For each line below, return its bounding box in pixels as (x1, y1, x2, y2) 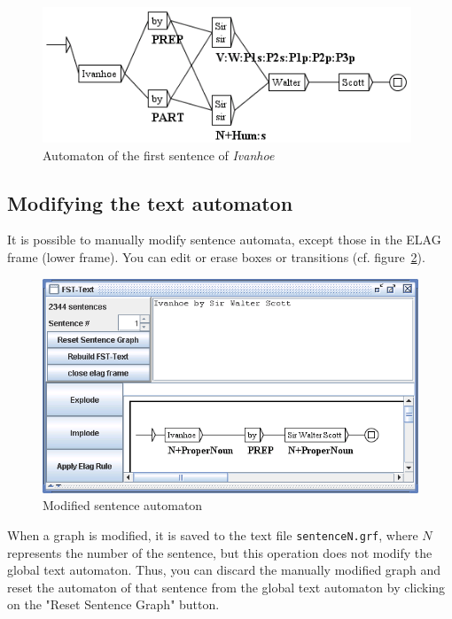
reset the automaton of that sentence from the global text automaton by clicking (7, 577, 446, 596)
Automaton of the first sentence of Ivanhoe (43, 145, 275, 164)
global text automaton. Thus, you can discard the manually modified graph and (7, 561, 441, 579)
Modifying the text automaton (7, 189, 293, 216)
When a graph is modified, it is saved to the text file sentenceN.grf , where (7, 525, 418, 544)
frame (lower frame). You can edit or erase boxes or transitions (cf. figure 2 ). (7, 247, 425, 266)
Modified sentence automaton (43, 496, 203, 515)
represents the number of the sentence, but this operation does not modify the (7, 543, 433, 561)
